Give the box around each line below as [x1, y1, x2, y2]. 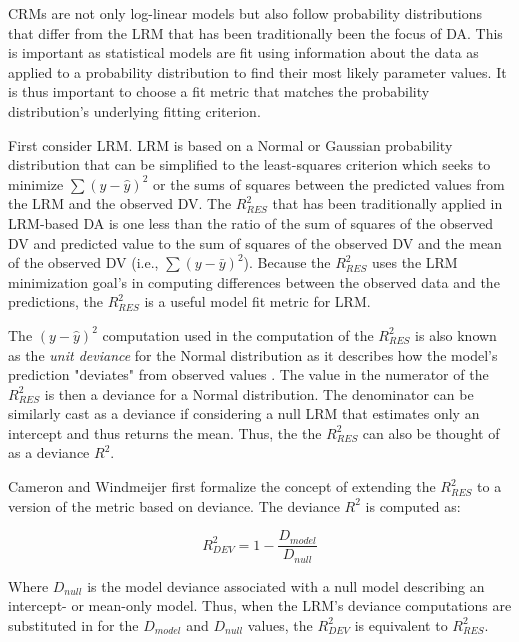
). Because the [243, 252, 331, 273]
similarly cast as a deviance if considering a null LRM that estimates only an [8, 403, 480, 424]
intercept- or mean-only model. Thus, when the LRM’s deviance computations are [8, 595, 512, 616]
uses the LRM [371, 252, 458, 273]
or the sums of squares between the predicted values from [153, 173, 505, 194]
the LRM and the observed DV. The [8, 193, 232, 214]
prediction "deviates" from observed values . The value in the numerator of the [8, 364, 489, 385]
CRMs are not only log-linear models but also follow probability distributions [8, 3, 483, 23]
